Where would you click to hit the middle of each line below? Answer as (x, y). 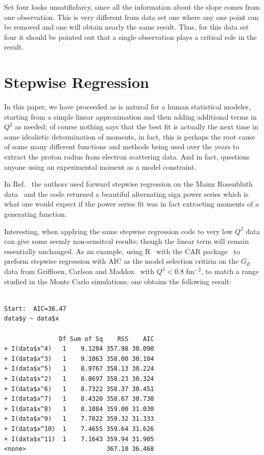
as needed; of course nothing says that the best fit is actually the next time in (137, 127)
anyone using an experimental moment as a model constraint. (100, 166)
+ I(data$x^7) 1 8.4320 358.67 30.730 (79, 399)
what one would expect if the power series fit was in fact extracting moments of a (131, 204)
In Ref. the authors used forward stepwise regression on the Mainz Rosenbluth (128, 184)
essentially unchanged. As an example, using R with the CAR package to (122, 251)
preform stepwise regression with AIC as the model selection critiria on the (122, 261)
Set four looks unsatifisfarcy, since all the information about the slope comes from (132, 7)
